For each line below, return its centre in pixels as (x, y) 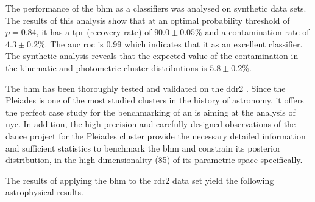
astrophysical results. (44, 192)
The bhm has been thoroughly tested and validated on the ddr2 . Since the (146, 88)
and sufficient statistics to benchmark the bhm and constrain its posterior (143, 148)
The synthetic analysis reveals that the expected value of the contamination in (152, 56)
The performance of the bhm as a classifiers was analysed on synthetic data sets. (156, 8)
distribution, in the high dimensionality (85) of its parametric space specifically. (154, 160)
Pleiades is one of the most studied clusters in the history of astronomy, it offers (155, 100)
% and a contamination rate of (252, 32)
